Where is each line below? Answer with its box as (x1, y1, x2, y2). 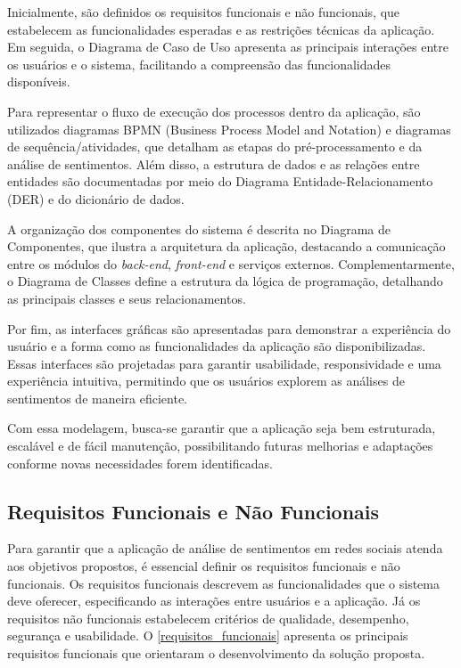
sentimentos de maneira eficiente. (7, 388, 187, 407)
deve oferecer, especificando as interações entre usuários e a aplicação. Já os (7, 591, 421, 610)
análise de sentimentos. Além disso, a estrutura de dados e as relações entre (7, 154, 420, 173)
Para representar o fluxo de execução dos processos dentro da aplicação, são (7, 102, 421, 120)
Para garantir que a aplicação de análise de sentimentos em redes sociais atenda (7, 539, 443, 558)
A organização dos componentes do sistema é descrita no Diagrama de (7, 219, 391, 238)
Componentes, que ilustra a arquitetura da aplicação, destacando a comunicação (7, 237, 446, 256)
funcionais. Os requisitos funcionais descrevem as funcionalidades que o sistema (7, 574, 440, 592)
